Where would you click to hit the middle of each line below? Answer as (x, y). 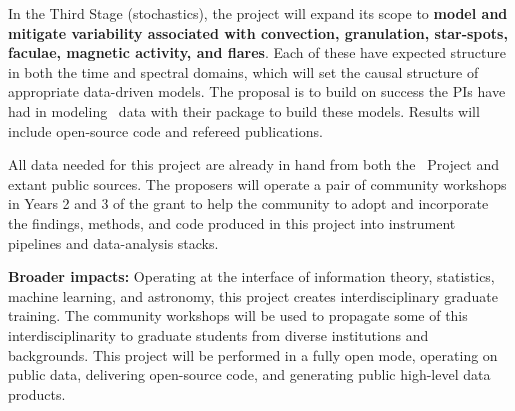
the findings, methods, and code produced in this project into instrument (232, 222)
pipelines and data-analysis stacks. (113, 242)
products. (37, 393)
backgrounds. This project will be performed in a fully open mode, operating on (253, 354)
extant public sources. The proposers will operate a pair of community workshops (257, 183)
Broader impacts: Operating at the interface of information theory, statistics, (251, 276)
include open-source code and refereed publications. (165, 130)
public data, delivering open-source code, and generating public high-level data (249, 374)
